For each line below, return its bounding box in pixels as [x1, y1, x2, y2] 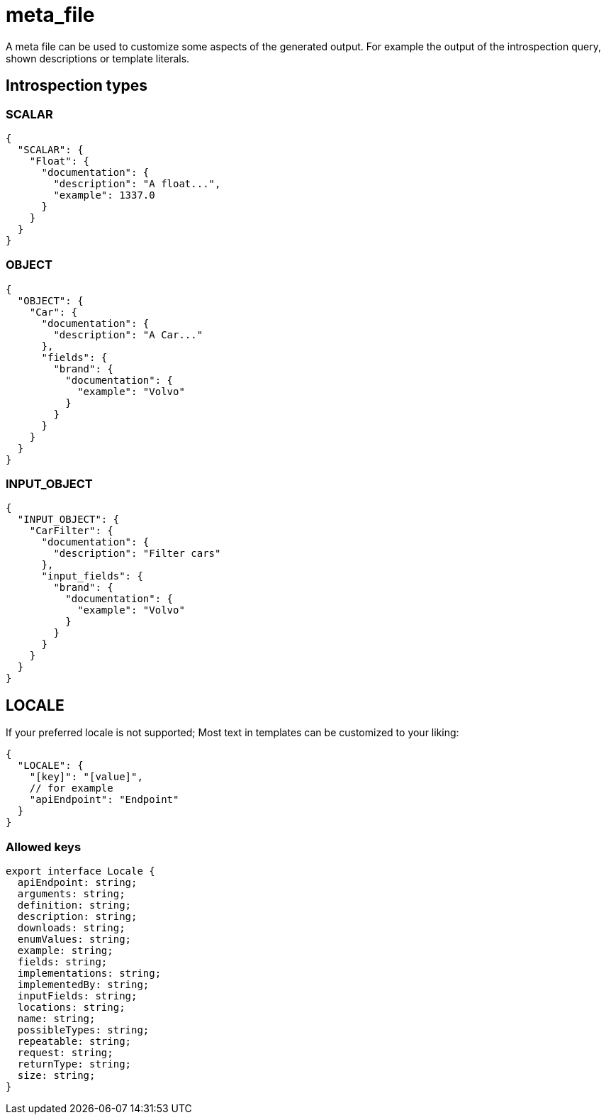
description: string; [17, 911, 138, 923]
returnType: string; [17, 1058, 132, 1070]
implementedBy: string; [17, 979, 150, 991]
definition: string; [17, 899, 132, 911]
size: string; [17, 1070, 96, 1082]
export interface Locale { [6, 865, 155, 877]
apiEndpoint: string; [17, 877, 138, 889]
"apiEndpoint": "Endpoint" [29, 794, 179, 806]
